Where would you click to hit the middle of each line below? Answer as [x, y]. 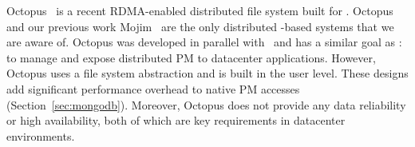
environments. [41, 135]
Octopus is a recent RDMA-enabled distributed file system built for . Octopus [200, 10]
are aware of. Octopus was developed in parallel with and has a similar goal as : [204, 42]
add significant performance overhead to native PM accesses [153, 88]
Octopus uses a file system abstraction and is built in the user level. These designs [207, 73]
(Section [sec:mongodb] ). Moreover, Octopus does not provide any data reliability [206, 104]
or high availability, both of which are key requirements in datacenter [176, 120]
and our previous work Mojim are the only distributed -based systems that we [200, 26]
